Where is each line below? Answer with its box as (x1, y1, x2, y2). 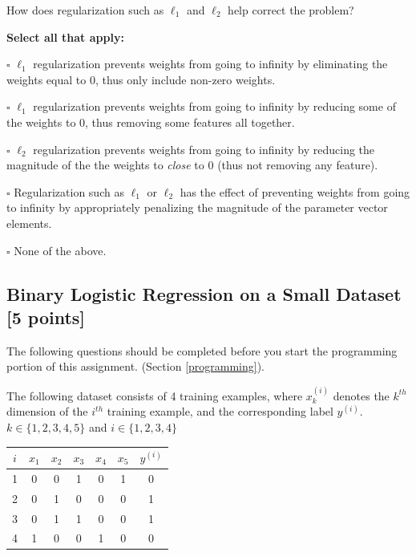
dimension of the (6, 403, 88, 420)
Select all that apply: (6, 28, 124, 45)
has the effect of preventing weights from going (180, 183, 410, 200)
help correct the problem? (228, 2, 354, 18)
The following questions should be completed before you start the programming (6, 342, 398, 359)
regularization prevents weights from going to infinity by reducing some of (33, 98, 396, 115)
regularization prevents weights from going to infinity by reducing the (33, 140, 375, 157)
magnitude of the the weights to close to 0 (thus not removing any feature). (6, 156, 378, 173)
